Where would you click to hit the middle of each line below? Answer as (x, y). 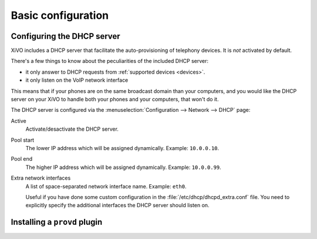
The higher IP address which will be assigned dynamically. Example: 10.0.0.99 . (123, 167)
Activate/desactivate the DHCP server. (72, 129)
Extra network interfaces (41, 178)
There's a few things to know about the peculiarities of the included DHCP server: (109, 61)
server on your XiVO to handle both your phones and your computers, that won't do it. (115, 99)
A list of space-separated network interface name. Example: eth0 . (106, 186)
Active (18, 121)
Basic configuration (60, 15)
